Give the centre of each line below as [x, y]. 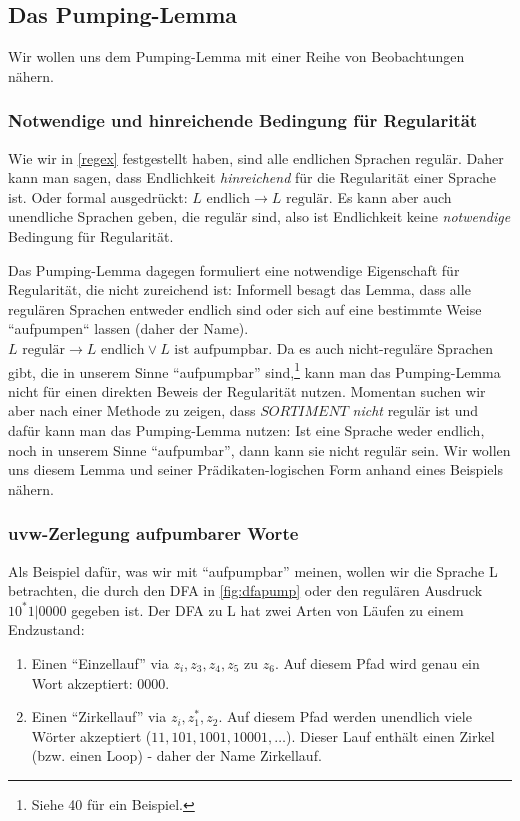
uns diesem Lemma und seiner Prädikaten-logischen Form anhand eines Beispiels [255, 469]
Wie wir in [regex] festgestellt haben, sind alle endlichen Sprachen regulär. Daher [256, 157]
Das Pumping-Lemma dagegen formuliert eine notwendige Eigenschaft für [234, 269]
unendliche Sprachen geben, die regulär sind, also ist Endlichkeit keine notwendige [259, 216]
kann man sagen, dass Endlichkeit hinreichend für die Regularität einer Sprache [252, 177]
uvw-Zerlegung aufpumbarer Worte [153, 533]
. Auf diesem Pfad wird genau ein [377, 662]
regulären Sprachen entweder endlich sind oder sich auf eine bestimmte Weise [245, 308]
